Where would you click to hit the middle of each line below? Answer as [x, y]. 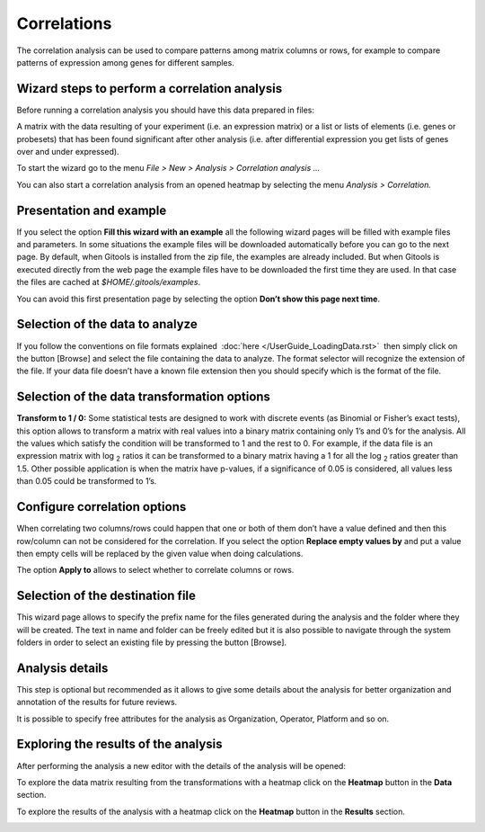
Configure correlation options [101, 507]
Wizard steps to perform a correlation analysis [150, 89]
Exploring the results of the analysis [120, 744]
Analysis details [62, 668]
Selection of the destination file [106, 596]
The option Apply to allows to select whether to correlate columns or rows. [155, 570]
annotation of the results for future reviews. [97, 702]
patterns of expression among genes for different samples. [126, 62]
